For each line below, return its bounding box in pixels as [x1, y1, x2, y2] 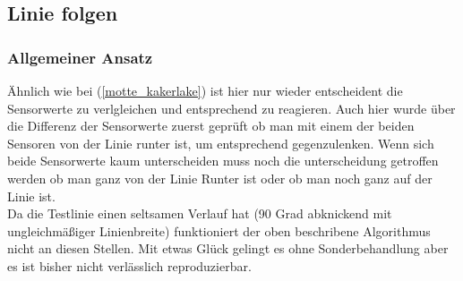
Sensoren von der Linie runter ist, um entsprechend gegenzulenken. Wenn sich [7, 133, 434, 152]
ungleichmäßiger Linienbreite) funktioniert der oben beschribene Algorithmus [7, 221, 431, 240]
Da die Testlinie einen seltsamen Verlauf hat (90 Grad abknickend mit [7, 204, 392, 223]
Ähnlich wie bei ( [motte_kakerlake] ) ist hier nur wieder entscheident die [7, 81, 403, 99]
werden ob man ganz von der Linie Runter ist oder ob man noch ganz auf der [7, 168, 433, 187]
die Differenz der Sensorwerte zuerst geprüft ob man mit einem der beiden [7, 116, 415, 135]
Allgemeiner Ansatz [7, 46, 153, 68]
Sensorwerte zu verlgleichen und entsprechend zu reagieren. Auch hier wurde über [7, 98, 456, 117]
